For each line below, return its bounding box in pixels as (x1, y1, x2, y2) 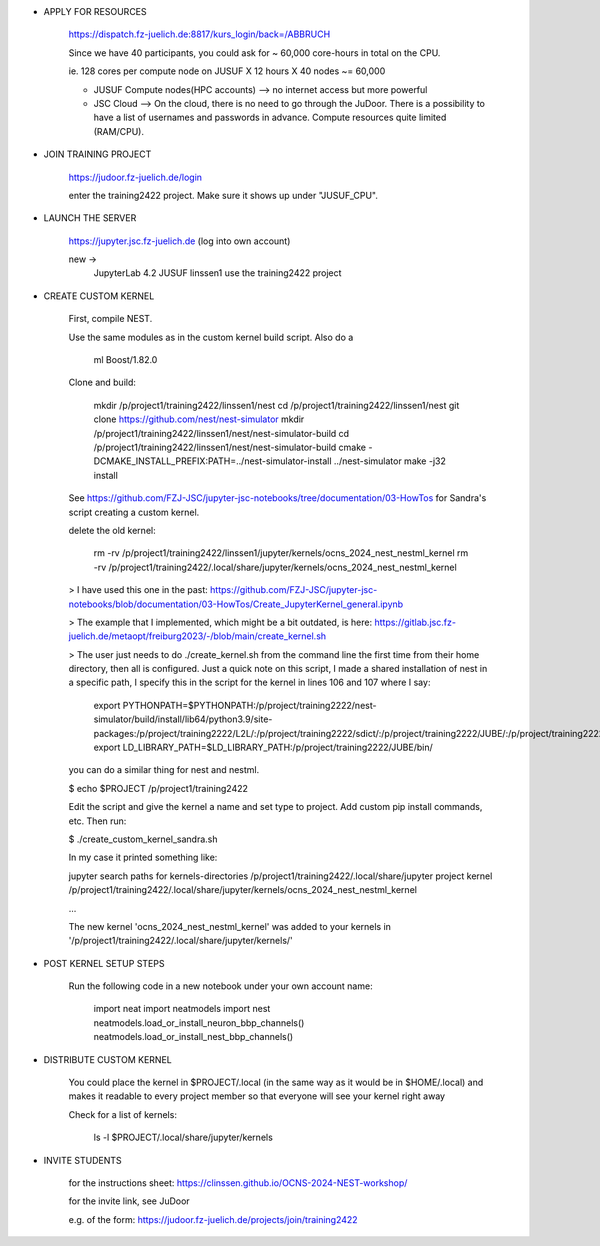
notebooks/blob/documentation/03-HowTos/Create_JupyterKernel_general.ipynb (68, 598, 404, 610)
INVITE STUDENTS (43, 1154, 122, 1166)
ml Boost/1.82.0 (93, 354, 158, 366)
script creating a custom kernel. (68, 506, 200, 518)
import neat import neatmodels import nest (93, 1003, 271, 1015)
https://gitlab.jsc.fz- (374, 616, 457, 628)
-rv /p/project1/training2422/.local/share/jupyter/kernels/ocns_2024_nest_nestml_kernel (93, 561, 457, 573)
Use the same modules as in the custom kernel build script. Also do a (68, 331, 354, 343)
